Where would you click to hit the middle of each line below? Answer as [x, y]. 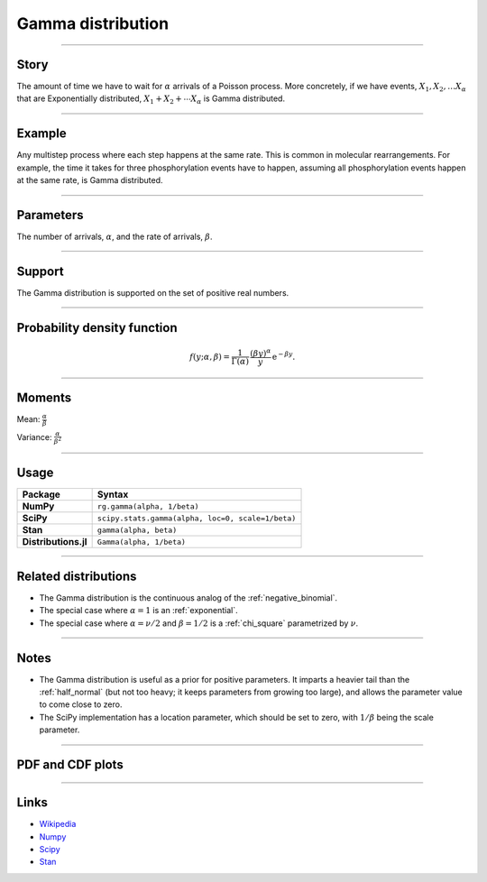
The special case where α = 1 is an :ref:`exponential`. [138, 611]
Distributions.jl [55, 542]
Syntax [113, 494]
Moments [44, 398]
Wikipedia [58, 824]
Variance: [34, 436]
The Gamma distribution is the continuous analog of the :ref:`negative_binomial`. [188, 598]
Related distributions [77, 576]
